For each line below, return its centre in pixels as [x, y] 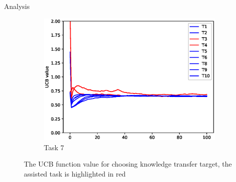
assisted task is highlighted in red [75, 173]
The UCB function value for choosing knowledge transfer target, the [128, 164]
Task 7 [54, 147]
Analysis [17, 6]
